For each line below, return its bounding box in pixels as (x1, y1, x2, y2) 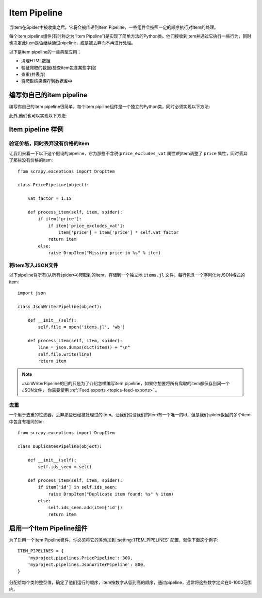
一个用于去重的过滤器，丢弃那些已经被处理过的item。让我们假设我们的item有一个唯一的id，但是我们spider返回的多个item (9, 412, 251, 418)
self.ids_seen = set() (38, 464, 92, 470)
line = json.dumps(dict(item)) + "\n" (38, 345, 131, 350)
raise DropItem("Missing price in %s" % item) (48, 250, 161, 256)
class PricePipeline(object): (17, 182, 90, 188)
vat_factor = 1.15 (27, 196, 72, 201)
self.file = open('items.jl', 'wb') (38, 324, 126, 330)
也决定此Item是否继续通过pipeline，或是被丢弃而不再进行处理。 (9, 40, 136, 46)
